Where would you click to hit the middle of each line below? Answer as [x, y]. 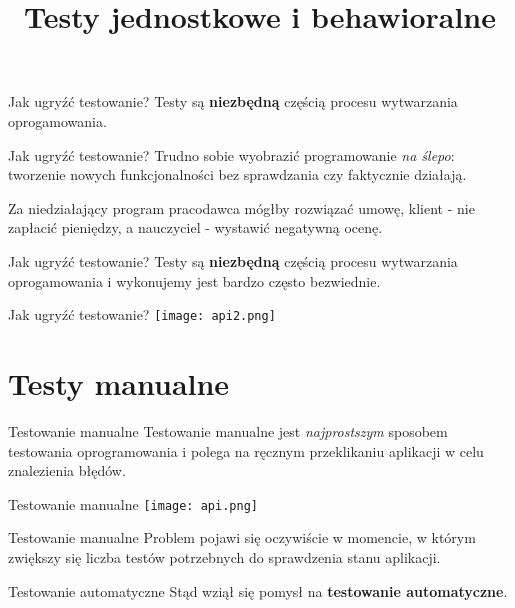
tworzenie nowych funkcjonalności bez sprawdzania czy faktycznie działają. [237, 174]
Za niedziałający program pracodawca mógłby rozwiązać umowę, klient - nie [241, 207]
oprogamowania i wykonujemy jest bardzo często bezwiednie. [194, 280]
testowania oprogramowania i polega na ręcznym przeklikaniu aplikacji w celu [246, 450]
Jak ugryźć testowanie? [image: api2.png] [142, 314]
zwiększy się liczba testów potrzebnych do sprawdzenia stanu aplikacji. [224, 556]
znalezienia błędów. [67, 470]
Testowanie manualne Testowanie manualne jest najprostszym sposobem [228, 430]
